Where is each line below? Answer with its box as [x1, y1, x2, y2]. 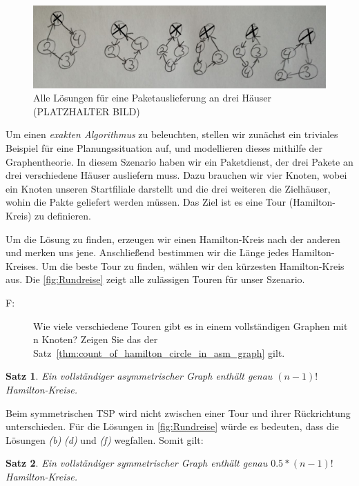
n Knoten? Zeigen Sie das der [33, 332, 158, 347]
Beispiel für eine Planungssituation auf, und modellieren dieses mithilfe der [6, 141, 323, 155]
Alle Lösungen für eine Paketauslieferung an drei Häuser [33, 90, 271, 105]
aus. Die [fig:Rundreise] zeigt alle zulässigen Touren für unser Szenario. [6, 272, 305, 286]
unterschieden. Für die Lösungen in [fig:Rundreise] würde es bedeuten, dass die [6, 419, 339, 434]
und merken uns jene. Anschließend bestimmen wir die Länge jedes [6, 245, 289, 260]
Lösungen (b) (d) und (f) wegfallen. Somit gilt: [6, 432, 204, 447]
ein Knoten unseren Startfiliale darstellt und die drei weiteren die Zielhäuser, [6, 181, 331, 195]
